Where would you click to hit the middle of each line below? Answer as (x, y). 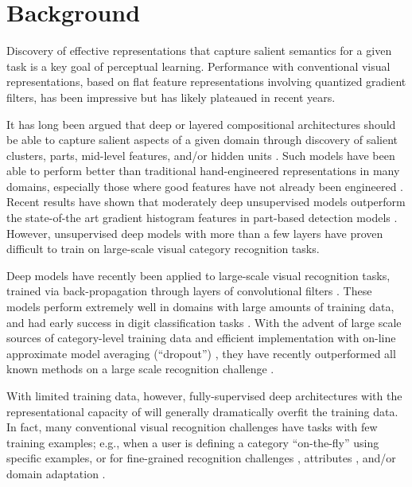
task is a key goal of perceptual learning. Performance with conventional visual (198, 66)
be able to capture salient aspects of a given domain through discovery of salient (202, 140)
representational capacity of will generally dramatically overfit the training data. (202, 411)
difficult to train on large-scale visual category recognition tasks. (163, 249)
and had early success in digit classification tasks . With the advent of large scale (204, 322)
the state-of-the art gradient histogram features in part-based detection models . (202, 218)
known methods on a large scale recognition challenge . (140, 369)
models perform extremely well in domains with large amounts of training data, (200, 307)
